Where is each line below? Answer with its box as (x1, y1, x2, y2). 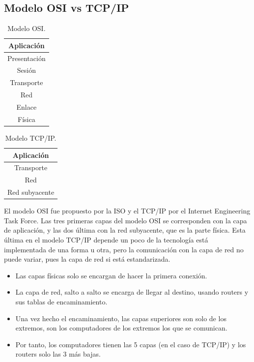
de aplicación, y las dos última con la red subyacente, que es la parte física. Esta (4, 225, 246, 235)
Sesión (17, 65, 36, 75)
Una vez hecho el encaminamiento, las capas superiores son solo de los (15, 313, 226, 323)
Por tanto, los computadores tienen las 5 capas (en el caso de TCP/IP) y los (15, 339, 246, 349)
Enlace (16, 102, 37, 112)
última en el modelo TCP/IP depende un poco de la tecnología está (4, 234, 208, 244)
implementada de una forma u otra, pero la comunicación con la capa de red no (4, 244, 244, 254)
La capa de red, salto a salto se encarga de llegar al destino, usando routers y (15, 287, 249, 297)
